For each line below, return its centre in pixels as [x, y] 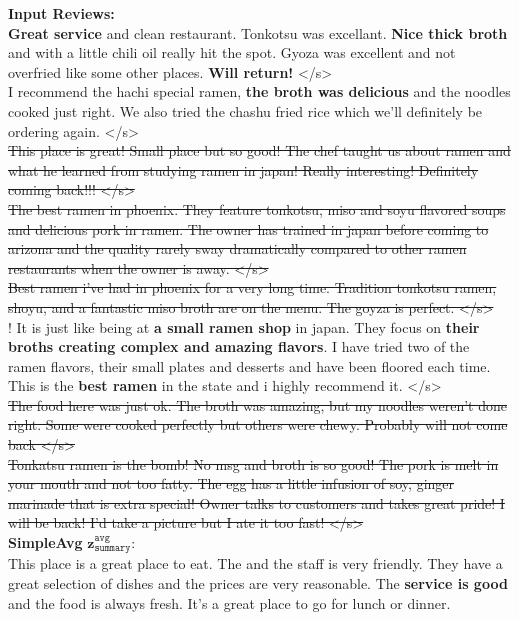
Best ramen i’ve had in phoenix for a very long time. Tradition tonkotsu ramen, [252, 287]
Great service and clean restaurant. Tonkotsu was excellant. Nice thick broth [258, 32]
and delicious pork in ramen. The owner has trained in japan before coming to [248, 228]
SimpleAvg [45, 542]
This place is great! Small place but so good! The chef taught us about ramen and [259, 150]
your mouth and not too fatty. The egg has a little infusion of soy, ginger [231, 483]
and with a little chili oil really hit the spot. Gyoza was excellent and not [232, 52]
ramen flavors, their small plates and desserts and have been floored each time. [249, 365]
